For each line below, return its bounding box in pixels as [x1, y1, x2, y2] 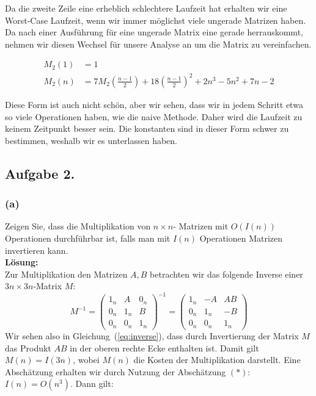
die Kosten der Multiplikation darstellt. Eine [133, 353, 301, 366]
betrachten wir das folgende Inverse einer [150, 267, 303, 280]
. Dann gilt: [70, 377, 114, 390]
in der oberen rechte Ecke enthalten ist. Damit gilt [70, 341, 259, 354]
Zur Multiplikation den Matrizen [5, 267, 128, 280]
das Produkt [5, 341, 51, 354]
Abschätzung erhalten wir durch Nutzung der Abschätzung [5, 365, 226, 378]
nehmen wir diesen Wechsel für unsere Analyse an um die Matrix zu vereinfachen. [5, 37, 312, 50]
